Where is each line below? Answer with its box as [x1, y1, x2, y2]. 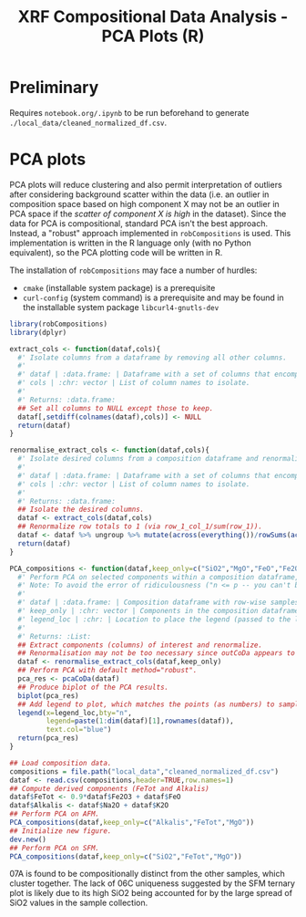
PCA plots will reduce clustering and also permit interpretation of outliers [9, 179, 282, 190]
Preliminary [9, 78, 99, 98]
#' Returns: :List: [17, 631, 92, 641]
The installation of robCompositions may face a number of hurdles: [9, 265, 258, 276]
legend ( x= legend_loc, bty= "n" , [17, 708, 132, 717]
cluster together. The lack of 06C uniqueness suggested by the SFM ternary [9, 878, 296, 889]
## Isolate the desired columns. [17, 505, 145, 515]
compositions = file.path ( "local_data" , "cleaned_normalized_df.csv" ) [9, 766, 280, 776]
